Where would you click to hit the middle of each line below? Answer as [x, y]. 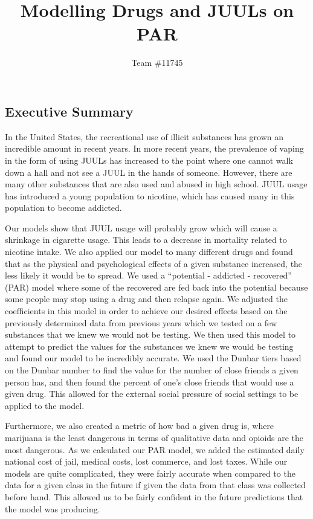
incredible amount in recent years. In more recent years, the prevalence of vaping [154, 148]
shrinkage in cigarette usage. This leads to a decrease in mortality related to [146, 240]
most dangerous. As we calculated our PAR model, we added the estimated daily [155, 449]
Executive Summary [69, 111]
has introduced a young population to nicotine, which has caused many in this [150, 195]
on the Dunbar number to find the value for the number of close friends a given [152, 370]
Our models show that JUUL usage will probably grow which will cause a [141, 227]
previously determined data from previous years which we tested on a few [141, 322]
